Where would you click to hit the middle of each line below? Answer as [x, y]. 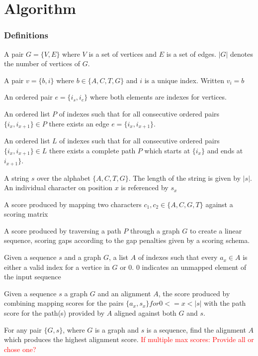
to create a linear [216, 230]
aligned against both [145, 313]
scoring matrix [26, 214]
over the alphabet [64, 178]
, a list [119, 257]
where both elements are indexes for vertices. [158, 97]
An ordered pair [28, 97]
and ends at [225, 150]
